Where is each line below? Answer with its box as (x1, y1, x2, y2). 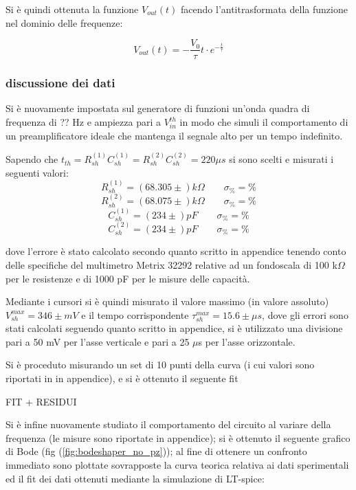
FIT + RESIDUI (5, 394, 77, 408)
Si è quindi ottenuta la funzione (5, 2, 139, 16)
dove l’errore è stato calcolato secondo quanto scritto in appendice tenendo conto (5, 244, 346, 258)
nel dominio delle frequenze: (5, 15, 123, 30)
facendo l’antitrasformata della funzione (181, 2, 348, 16)
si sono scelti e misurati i (229, 152, 334, 166)
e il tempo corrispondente (81, 307, 189, 322)
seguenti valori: (5, 165, 69, 179)
